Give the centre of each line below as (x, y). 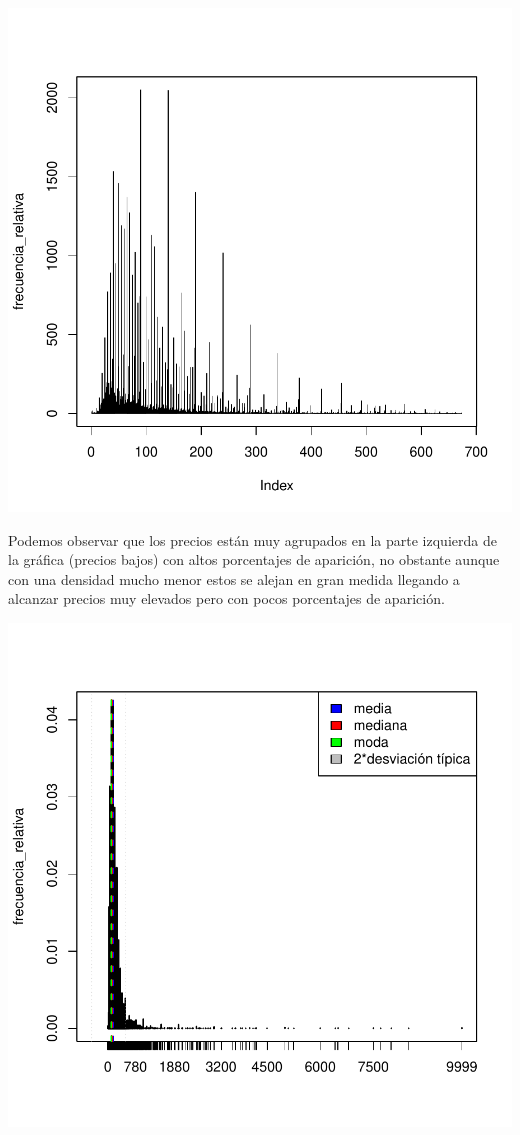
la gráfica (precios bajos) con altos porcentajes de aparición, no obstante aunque (254, 559)
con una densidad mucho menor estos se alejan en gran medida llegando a (234, 578)
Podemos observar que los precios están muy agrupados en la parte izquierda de (252, 539)
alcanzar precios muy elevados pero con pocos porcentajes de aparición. (226, 598)
